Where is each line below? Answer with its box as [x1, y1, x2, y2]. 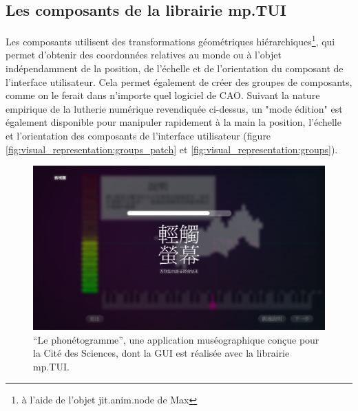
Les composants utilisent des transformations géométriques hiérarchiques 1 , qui [6, 32, 335, 48]
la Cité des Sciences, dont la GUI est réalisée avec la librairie [33, 346, 290, 360]
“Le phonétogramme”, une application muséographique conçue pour [33, 332, 319, 346]
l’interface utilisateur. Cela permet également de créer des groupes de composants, [6, 74, 352, 89]
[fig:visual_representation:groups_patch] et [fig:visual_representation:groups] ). [6, 142, 338, 156]
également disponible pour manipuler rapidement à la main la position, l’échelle [6, 115, 341, 129]
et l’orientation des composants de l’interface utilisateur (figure [6, 129, 271, 143]
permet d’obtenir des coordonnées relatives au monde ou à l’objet [6, 47, 282, 62]
